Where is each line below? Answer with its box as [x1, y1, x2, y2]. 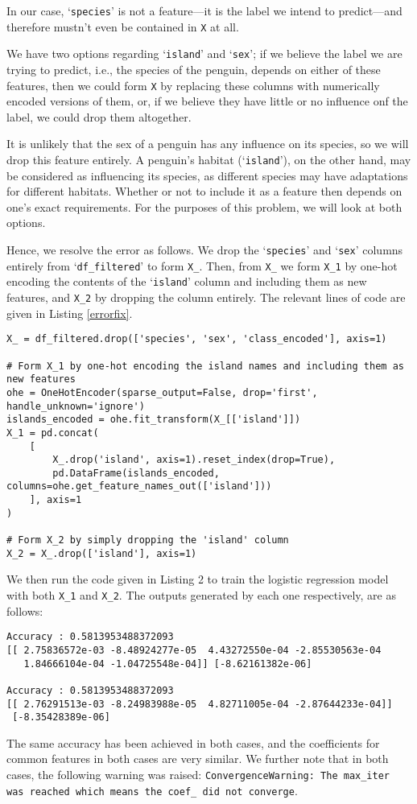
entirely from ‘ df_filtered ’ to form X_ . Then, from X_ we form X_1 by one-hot [6, 257, 398, 274]
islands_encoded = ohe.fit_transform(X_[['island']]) [6, 414, 301, 426]
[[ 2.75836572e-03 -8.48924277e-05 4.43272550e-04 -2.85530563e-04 [6, 644, 382, 656]
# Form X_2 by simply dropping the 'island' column [6, 534, 289, 546]
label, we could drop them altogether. [6, 108, 192, 125]
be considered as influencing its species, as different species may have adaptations [6, 167, 408, 183]
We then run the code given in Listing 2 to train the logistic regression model [6, 571, 389, 588]
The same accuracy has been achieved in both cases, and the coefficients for [6, 734, 380, 751]
